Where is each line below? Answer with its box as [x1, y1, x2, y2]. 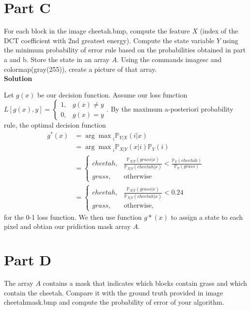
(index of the [200, 26, 238, 36]
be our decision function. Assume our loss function [37, 89, 188, 99]
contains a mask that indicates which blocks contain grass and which [43, 277, 247, 288]
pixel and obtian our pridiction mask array [4, 221, 131, 231]
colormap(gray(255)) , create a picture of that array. [4, 64, 157, 74]
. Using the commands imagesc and [117, 54, 222, 64]
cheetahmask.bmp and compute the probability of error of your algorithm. [4, 297, 224, 307]
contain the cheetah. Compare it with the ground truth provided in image [4, 287, 223, 297]
